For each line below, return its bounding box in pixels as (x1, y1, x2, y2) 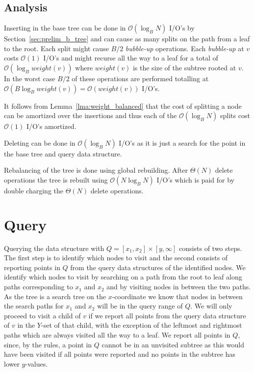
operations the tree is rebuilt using (4, 174, 108, 185)
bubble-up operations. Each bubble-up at (125, 43, 244, 53)
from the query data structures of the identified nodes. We (70, 262, 246, 272)
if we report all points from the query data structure (88, 310, 246, 320)
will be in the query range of (97, 301, 183, 311)
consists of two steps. (179, 243, 242, 253)
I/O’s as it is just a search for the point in (119, 137, 246, 148)
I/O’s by (169, 23, 195, 33)
